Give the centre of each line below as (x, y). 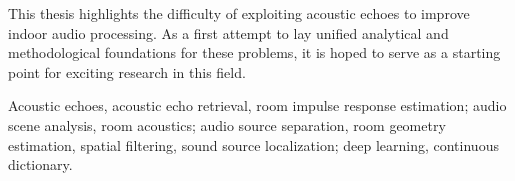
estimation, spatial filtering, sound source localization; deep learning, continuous (253, 144)
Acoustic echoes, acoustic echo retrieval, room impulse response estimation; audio (257, 105)
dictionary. (40, 164)
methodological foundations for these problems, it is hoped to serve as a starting (254, 52)
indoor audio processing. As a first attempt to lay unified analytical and (228, 32)
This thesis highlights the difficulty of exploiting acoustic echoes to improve (239, 13)
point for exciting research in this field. (127, 71)
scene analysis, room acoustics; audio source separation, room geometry (227, 124)
